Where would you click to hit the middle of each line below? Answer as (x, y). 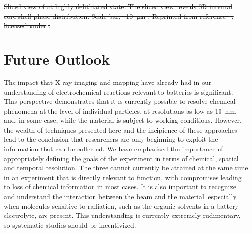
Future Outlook (57, 58)
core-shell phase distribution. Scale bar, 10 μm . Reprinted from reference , (119, 16)
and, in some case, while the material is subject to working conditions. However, (123, 120)
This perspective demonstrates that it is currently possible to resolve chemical (120, 101)
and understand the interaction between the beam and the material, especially (120, 196)
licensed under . (27, 25)
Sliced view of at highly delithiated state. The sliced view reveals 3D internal (118, 6)
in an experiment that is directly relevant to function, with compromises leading (123, 177)
